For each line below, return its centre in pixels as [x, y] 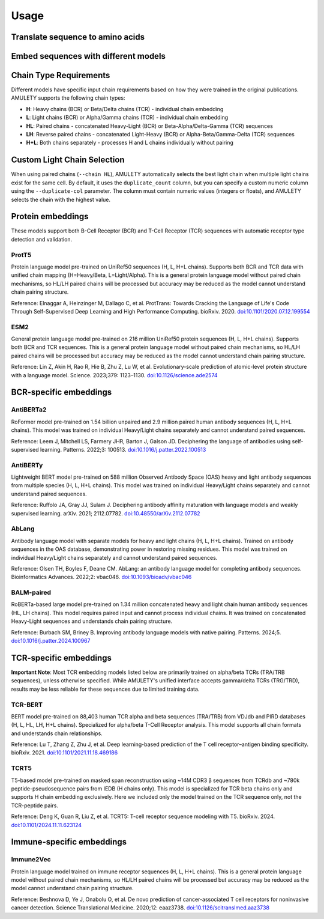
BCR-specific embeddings [61, 393]
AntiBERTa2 [29, 410]
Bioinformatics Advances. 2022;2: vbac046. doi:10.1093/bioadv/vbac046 [101, 577]
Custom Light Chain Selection [68, 160]
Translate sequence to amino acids [78, 37]
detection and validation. [42, 239]
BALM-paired [31, 593]
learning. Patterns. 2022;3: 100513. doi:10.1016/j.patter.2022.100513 [123, 449]
